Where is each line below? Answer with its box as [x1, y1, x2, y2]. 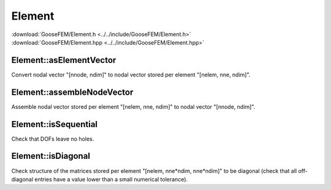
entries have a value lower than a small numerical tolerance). [34, 175, 188, 183]
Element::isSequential [11, 119, 98, 130]
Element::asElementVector [11, 55, 116, 65]
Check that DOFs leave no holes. [11, 135, 94, 142]
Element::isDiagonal [11, 151, 91, 161]
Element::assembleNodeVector [11, 87, 134, 97]
